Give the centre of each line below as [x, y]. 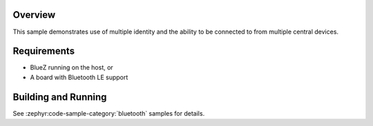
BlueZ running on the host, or [71, 67]
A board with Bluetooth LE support [79, 77]
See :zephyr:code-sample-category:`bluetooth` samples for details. [109, 113]
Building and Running [60, 97]
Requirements [44, 51]
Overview [34, 15]
